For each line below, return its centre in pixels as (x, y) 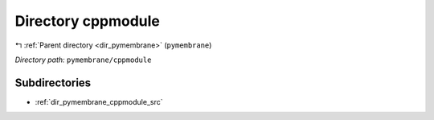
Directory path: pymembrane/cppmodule (83, 60)
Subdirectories (53, 83)
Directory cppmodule (88, 21)
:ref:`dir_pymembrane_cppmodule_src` (99, 101)
